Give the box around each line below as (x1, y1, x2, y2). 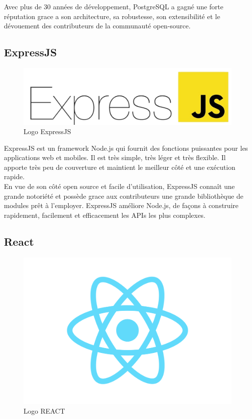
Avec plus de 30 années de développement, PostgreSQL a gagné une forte (4, 1, 224, 11)
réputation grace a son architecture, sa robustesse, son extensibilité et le (4, 11, 220, 21)
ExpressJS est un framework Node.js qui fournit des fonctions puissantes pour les (4, 142, 248, 153)
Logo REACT (24, 405, 65, 416)
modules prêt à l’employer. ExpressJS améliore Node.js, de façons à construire (4, 200, 239, 210)
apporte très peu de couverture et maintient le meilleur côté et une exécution (4, 162, 235, 172)
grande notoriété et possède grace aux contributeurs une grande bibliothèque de (4, 190, 244, 201)
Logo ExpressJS (24, 126, 71, 137)
